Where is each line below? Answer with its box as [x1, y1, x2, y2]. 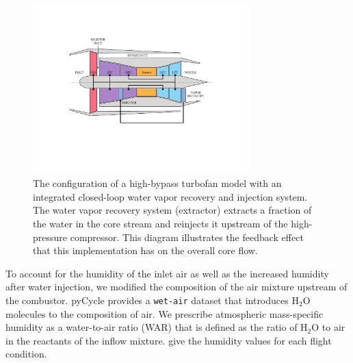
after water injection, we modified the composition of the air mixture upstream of [5, 279, 348, 294]
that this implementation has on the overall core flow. [33, 243, 258, 258]
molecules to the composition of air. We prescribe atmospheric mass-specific [5, 306, 324, 321]
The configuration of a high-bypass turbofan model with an [33, 176, 282, 190]
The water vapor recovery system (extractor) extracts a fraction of [33, 203, 312, 217]
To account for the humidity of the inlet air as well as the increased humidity [5, 266, 329, 280]
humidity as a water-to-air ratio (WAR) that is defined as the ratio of [5, 320, 298, 334]
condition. [5, 347, 47, 361]
